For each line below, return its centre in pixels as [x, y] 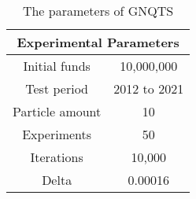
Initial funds [57, 66]
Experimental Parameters [98, 42]
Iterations [57, 157]
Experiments [57, 134]
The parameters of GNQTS [98, 11]
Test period [57, 88]
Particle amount [57, 111]
